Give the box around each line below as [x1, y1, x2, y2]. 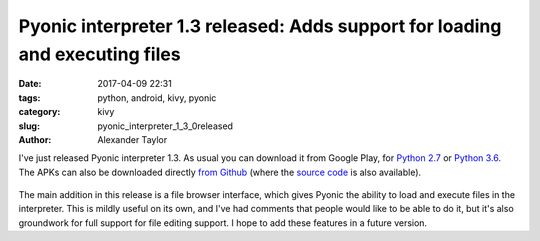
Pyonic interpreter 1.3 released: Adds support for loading [18, 15, 502, 37]
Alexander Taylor [97, 133, 168, 145]
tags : [18, 91, 41, 104]
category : [18, 106, 61, 118]
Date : [18, 78, 42, 90]
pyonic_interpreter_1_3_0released [97, 120, 234, 132]
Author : [18, 133, 52, 145]
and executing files [18, 43, 181, 65]
